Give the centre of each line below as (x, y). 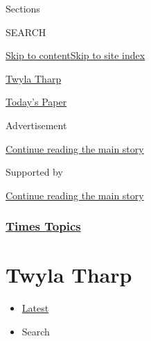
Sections (23, 8)
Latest (35, 308)
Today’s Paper (36, 102)
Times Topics (43, 226)
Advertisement (36, 125)
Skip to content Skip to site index (75, 55)
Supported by (34, 172)
